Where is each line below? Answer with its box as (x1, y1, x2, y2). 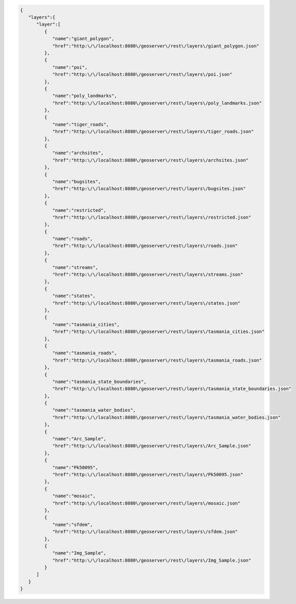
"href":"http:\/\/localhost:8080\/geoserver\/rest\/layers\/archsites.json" (52, 157, 249, 163)
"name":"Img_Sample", (52, 550, 106, 556)
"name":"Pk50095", (52, 465, 99, 470)
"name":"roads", (52, 236, 93, 242)
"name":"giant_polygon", (52, 36, 115, 42)
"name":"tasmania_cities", (52, 322, 120, 327)
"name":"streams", (52, 264, 99, 270)
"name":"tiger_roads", (52, 122, 109, 127)
